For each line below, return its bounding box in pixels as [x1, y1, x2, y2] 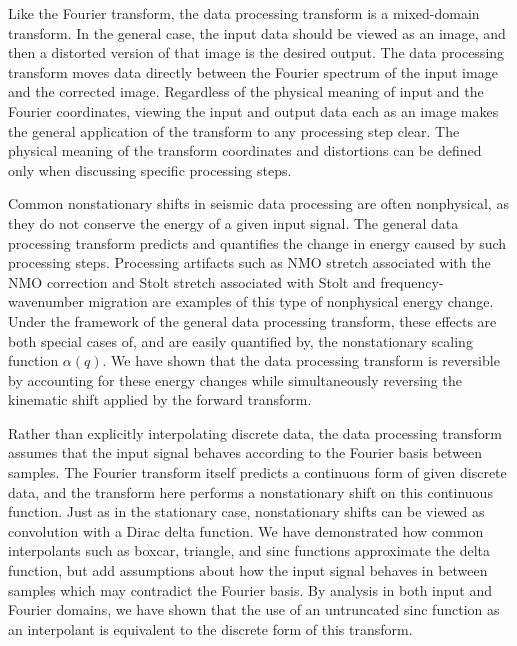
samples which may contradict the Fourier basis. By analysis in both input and [8, 579, 492, 600]
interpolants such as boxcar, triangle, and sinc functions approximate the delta [8, 540, 491, 561]
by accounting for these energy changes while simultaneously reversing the [8, 369, 462, 390]
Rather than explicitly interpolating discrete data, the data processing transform [8, 422, 502, 443]
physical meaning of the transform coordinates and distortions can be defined [8, 140, 482, 161]
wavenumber [8, 291, 84, 312]
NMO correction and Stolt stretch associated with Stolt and [8, 271, 376, 292]
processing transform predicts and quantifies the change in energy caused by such [8, 232, 507, 253]
